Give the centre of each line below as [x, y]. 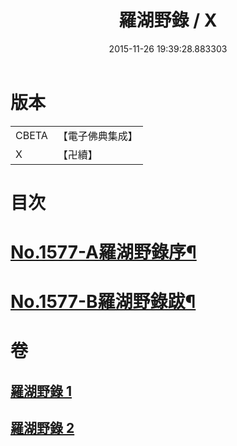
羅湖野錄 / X [168, 20]
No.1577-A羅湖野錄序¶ [103, 252]
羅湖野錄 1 [41, 391]
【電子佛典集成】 [97, 136]
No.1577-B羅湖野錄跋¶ [103, 302]
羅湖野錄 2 [42, 428]
